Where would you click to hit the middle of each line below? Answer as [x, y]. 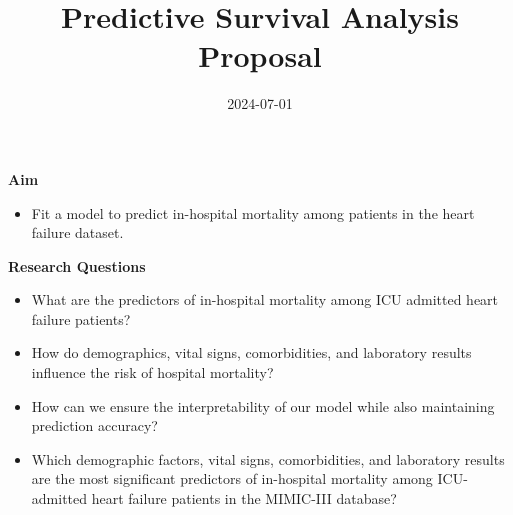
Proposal [260, 55]
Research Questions [77, 265]
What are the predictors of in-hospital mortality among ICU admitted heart [265, 299]
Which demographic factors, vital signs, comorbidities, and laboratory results [268, 458]
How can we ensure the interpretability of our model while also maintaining [263, 405]
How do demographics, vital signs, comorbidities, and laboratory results [251, 352]
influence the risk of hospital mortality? [152, 372]
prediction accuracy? [94, 425]
